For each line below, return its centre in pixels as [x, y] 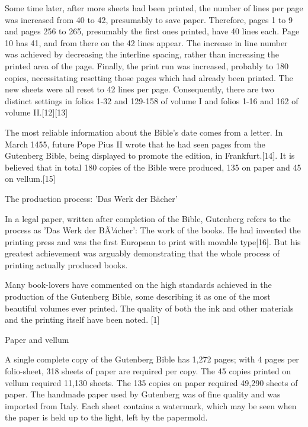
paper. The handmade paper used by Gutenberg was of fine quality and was [143, 394]
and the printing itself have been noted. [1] [82, 320]
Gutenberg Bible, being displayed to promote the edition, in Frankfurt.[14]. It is [150, 155]
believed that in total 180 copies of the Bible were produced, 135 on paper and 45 [153, 167]
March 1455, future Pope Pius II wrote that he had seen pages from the [135, 144]
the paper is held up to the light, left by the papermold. [106, 417]
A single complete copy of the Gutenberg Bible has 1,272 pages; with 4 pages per [152, 359]
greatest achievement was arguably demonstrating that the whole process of [142, 253]
